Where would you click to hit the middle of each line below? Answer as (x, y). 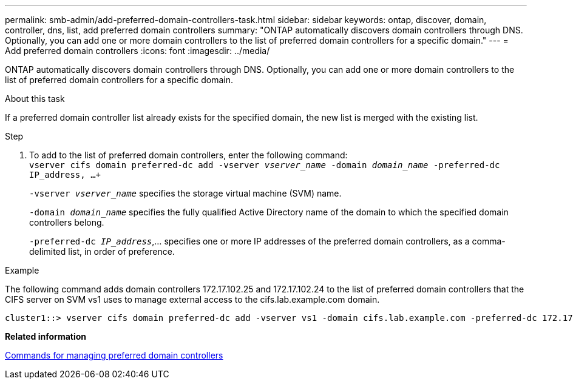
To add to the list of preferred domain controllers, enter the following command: (188, 155)
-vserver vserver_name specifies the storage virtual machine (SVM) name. (185, 193)
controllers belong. (67, 222)
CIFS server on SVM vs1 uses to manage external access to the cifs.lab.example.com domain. (192, 299)
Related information (46, 336)
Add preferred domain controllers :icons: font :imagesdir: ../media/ (137, 51)
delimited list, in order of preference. (102, 251)
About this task (35, 99)
